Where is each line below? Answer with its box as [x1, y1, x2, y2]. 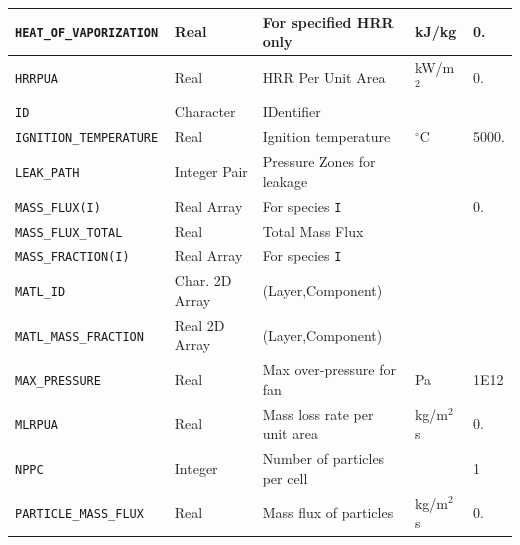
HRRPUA [15, 71, 58, 86]
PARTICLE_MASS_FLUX [15, 507, 144, 522]
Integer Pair [174, 160, 248, 181]
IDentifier [262, 101, 321, 122]
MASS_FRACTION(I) [15, 250, 130, 265]
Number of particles [262, 448, 385, 469]
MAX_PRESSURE [15, 373, 101, 388]
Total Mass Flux [262, 220, 364, 241]
